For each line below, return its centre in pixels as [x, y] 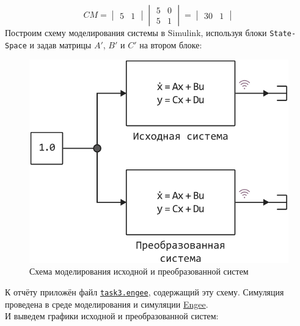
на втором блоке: [171, 44]
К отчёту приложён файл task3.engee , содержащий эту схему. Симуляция [145, 291]
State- [283, 34]
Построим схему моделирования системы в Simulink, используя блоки [136, 32]
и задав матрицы [60, 44]
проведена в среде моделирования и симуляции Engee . [107, 304]
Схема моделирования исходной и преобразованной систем [139, 271]
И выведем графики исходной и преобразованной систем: [112, 316]
